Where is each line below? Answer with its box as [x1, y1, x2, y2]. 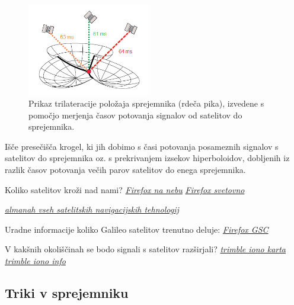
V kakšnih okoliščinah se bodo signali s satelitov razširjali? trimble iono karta [5, 243, 286, 255]
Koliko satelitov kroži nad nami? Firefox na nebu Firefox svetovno [5, 183, 245, 195]
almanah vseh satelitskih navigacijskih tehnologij [5, 203, 179, 216]
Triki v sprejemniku [5, 284, 129, 302]
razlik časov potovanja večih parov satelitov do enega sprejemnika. [5, 163, 246, 176]
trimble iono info [5, 255, 66, 267]
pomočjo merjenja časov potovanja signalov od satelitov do [28, 108, 242, 121]
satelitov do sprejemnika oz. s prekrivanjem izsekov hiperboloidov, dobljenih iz [5, 152, 290, 164]
